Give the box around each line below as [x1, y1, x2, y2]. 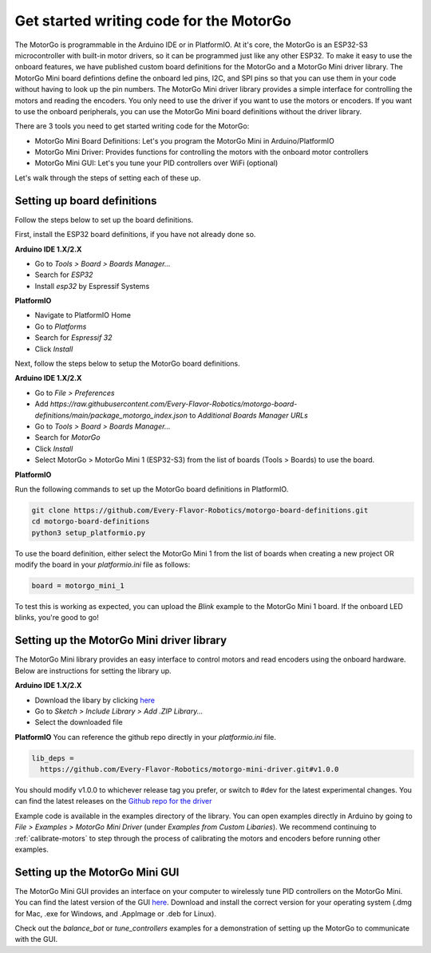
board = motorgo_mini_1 [31, 581, 125, 591]
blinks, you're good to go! [14, 613, 99, 623]
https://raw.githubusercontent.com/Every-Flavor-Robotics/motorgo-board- [49, 399, 298, 409]
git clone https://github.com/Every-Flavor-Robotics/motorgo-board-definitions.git [31, 505, 369, 515]
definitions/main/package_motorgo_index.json [34, 410, 188, 420]
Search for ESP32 [34, 270, 93, 279]
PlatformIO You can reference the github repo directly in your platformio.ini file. [14, 732, 277, 741]
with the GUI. [14, 935, 58, 944]
